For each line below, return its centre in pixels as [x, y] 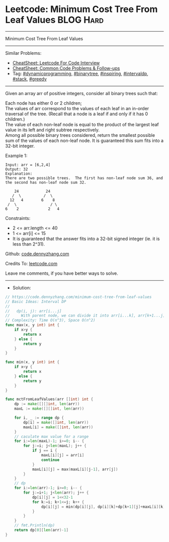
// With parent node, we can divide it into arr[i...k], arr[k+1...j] [85, 316]
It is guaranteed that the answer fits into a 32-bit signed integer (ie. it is [86, 239]
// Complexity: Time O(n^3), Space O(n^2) [50, 321]
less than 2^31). [29, 244]
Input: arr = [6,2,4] [28, 165]
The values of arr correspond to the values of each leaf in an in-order [77, 108]
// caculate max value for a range [52, 436]
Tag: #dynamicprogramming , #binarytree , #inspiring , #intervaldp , [80, 73]
